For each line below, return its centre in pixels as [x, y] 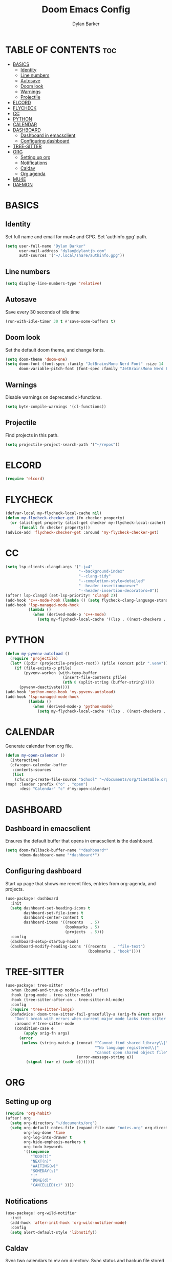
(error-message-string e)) [105, 1057]
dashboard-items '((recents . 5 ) [62, 922]
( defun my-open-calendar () [35, 756]
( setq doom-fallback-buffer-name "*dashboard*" [57, 850]
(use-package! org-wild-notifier [41, 1213]
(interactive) [25, 760]
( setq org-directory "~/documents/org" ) [53, 1123]
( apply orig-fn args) [47, 1033]
